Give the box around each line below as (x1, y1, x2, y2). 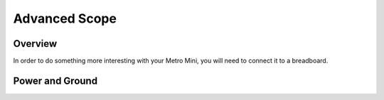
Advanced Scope (13, 11, 117, 26)
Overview (13, 38, 58, 50)
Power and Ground (13, 74, 98, 87)
